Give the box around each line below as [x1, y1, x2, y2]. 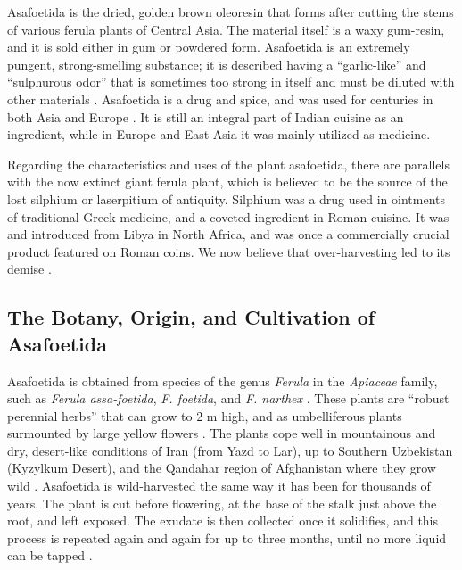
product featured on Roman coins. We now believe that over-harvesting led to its [7, 242, 450, 260]
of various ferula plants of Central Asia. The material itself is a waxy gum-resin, [7, 20, 445, 38]
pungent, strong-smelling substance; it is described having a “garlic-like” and [7, 54, 426, 73]
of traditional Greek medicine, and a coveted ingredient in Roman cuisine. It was [7, 207, 450, 226]
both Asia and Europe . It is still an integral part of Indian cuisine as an [7, 107, 404, 126]
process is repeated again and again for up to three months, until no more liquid [7, 528, 447, 547]
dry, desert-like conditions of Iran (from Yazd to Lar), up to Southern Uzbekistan [7, 441, 453, 459]
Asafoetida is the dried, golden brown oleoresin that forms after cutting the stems [7, 3, 454, 21]
